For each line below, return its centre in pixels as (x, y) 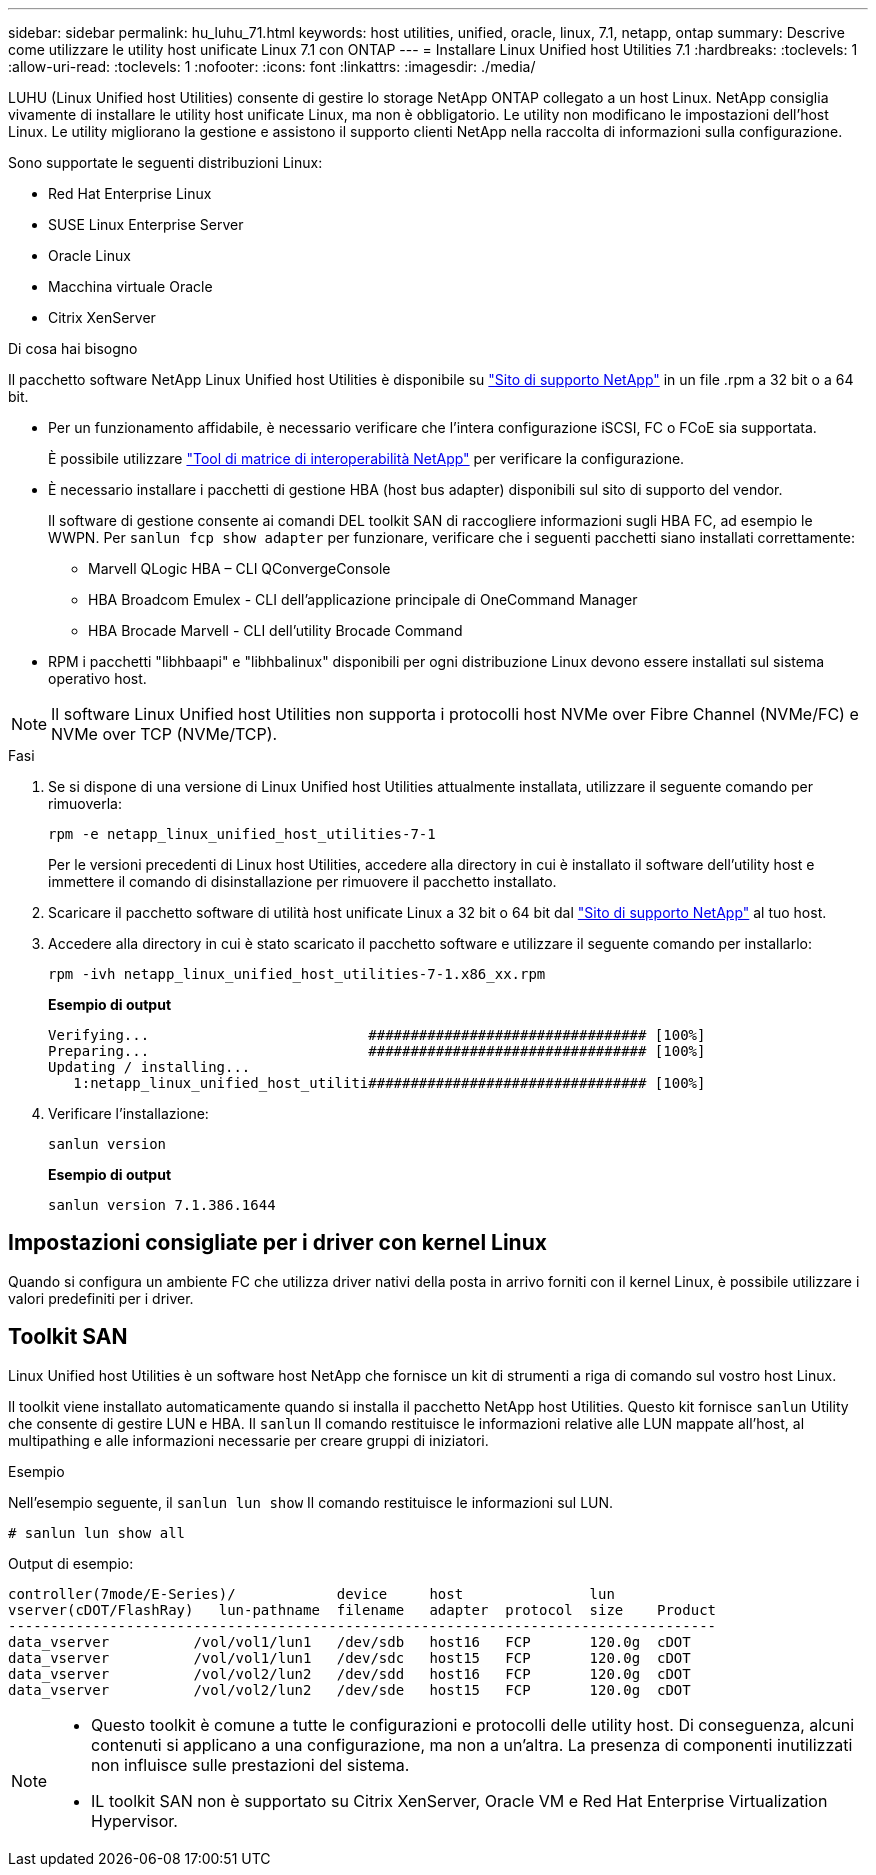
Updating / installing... (149, 1067)
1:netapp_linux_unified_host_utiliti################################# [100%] (389, 1083)
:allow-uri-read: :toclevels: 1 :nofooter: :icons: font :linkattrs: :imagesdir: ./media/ (272, 66)
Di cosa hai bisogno (73, 348)
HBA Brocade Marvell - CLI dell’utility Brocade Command (275, 630)
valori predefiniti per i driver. (101, 1298)
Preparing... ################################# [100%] (377, 1051)
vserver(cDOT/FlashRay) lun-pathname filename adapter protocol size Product (362, 1609)
